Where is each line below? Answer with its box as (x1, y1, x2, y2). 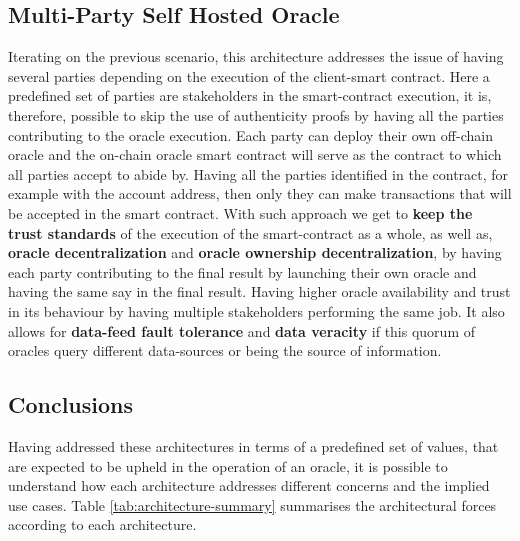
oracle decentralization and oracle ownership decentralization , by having (8, 242, 502, 263)
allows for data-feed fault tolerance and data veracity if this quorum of (8, 320, 475, 341)
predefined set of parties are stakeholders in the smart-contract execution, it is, (8, 85, 492, 106)
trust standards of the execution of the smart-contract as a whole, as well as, (8, 222, 493, 243)
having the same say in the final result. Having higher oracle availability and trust (8, 281, 511, 302)
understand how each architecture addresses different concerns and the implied (8, 475, 490, 496)
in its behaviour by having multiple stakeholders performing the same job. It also (8, 300, 505, 321)
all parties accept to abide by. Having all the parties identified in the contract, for (8, 163, 509, 184)
